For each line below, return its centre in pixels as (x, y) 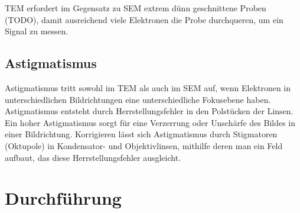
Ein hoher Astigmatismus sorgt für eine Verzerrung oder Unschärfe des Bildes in (150, 122)
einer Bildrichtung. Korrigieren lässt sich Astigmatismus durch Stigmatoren (141, 134)
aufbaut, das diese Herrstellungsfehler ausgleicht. (93, 157)
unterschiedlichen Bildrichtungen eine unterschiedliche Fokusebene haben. (138, 99)
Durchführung (63, 198)
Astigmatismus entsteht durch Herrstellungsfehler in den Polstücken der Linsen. (149, 111)
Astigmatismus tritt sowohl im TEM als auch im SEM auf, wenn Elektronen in (148, 87)
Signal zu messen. (37, 31)
